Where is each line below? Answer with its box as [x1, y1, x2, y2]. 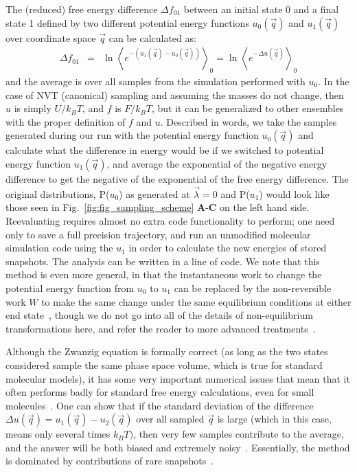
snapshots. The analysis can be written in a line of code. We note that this [5, 254, 320, 268]
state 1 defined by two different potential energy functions [5, 15, 249, 30]
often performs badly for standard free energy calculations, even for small [5, 385, 314, 399]
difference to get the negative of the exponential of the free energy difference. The [5, 171, 349, 186]
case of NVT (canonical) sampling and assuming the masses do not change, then [5, 87, 344, 102]
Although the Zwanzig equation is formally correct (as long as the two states [5, 344, 328, 359]
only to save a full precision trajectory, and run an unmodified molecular [5, 227, 311, 241]
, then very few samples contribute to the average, [133, 427, 344, 441]
